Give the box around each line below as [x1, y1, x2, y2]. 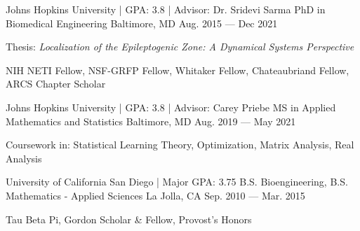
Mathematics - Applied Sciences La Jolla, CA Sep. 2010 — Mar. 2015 [6, 188, 305, 202]
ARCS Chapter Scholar [6, 76, 106, 91]
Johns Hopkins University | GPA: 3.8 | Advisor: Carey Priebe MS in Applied [6, 99, 336, 114]
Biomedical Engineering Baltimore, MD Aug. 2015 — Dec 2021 [6, 15, 278, 30]
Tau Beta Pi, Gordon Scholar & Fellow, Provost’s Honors [6, 211, 252, 226]
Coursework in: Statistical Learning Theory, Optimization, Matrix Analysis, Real [6, 137, 354, 152]
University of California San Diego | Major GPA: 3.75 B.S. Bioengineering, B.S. [6, 174, 348, 189]
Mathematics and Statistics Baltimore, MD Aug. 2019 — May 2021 [6, 113, 296, 128]
